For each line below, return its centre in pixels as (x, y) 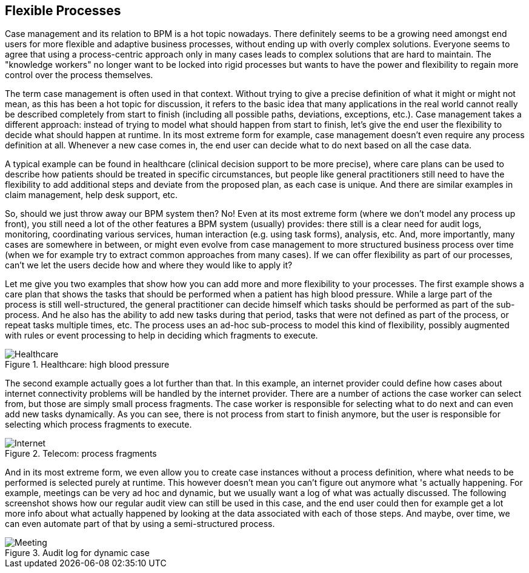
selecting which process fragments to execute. (98, 425)
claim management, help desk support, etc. (91, 195)
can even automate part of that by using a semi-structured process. (140, 524)
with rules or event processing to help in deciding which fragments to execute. (161, 336)
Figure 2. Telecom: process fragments (81, 454)
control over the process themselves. (79, 75)
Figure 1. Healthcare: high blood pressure (87, 365)
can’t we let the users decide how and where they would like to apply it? (149, 265)
